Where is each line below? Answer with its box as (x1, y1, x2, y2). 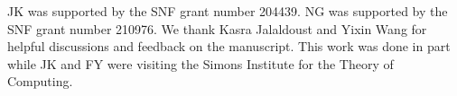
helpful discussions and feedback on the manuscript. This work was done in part (7, 37, 451, 56)
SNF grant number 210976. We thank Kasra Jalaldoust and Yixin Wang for (7, 19, 427, 38)
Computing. (7, 72, 73, 91)
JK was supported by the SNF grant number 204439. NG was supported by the (7, 2, 448, 20)
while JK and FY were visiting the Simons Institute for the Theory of (7, 54, 394, 73)
